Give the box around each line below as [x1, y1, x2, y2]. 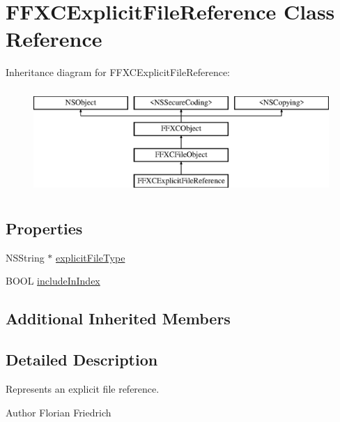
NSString [6, 250, 45, 264]
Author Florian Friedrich [6, 405, 111, 419]
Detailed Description [6, 349, 158, 370]
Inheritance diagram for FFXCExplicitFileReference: [6, 65, 230, 80]
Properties [6, 218, 83, 239]
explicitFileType [56, 250, 125, 264]
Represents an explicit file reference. [6, 382, 160, 396]
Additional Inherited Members [6, 308, 231, 329]
